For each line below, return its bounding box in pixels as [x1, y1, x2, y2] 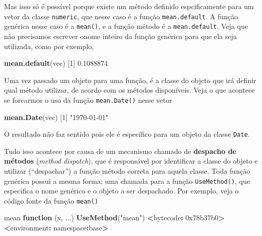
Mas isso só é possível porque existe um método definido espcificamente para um [4, 1, 254, 11]
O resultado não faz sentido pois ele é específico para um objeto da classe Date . [4, 129, 250, 139]
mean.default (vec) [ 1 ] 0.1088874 [4, 58, 108, 68]
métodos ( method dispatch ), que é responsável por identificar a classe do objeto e [4, 155, 258, 166]
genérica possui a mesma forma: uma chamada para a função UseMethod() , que [4, 175, 250, 186]
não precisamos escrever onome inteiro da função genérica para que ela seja [4, 30, 237, 41]
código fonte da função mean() [4, 195, 99, 206]
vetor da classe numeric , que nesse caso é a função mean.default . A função [4, 11, 238, 21]
